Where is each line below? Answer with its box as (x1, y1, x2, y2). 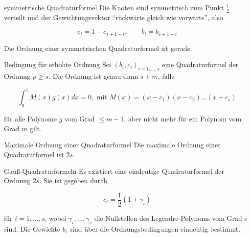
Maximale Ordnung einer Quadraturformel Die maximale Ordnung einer (4, 140, 221, 150)
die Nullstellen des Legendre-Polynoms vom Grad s (94, 213, 247, 223)
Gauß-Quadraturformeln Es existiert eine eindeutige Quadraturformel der (4, 166, 224, 176)
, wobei (45, 213, 67, 223)
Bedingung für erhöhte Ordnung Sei (4, 59, 111, 70)
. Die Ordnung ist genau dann (48, 71, 138, 81)
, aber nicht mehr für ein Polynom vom (124, 114, 242, 124)
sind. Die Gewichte (4, 223, 61, 234)
